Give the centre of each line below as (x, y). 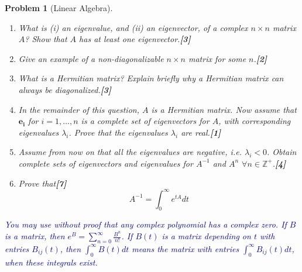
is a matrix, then (35, 236)
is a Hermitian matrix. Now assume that (224, 109)
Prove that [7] (42, 183)
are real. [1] (201, 132)
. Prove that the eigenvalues (118, 132)
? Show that (46, 39)
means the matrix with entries (186, 248)
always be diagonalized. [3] (65, 89)
